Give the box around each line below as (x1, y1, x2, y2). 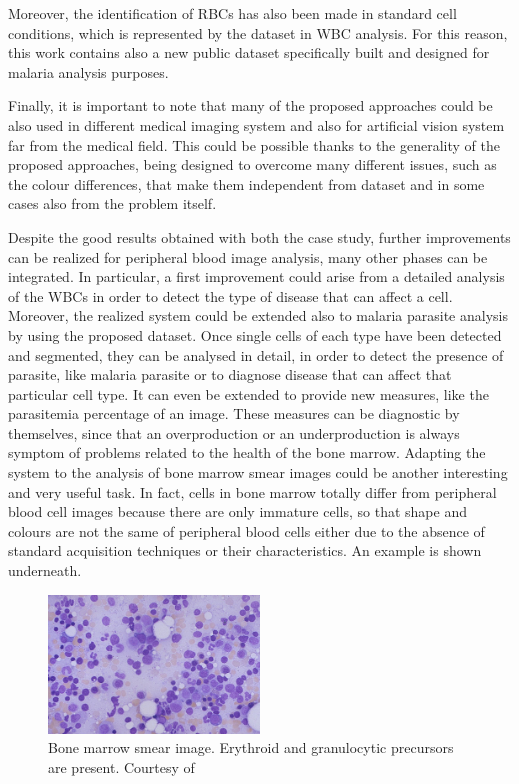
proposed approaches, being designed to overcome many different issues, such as (8, 154, 497, 175)
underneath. (8, 560, 82, 581)
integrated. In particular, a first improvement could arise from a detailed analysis (8, 266, 505, 287)
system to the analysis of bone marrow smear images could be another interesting (8, 462, 508, 483)
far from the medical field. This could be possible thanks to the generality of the (8, 134, 500, 155)
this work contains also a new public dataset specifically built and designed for (8, 42, 490, 63)
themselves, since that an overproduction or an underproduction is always (8, 422, 460, 443)
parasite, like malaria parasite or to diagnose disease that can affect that (8, 364, 452, 385)
